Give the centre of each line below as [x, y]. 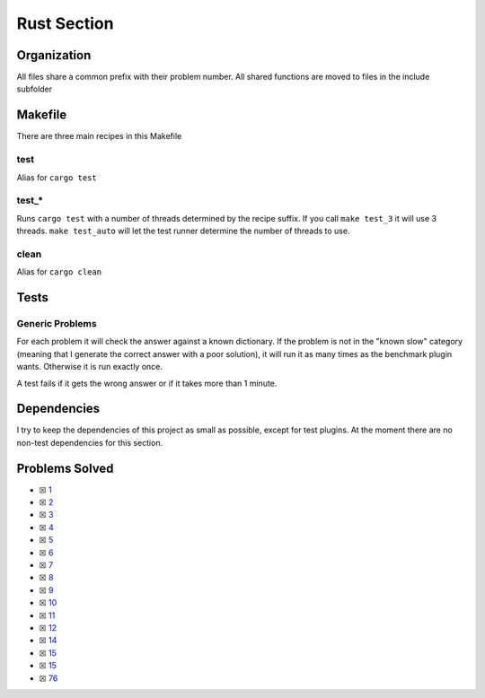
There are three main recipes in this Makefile [99, 136]
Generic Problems [57, 323]
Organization [54, 55]
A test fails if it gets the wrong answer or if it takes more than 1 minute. [147, 383]
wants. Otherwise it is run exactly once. [90, 367]
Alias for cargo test [57, 177]
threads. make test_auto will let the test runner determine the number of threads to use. [183, 231]
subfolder [35, 89]
